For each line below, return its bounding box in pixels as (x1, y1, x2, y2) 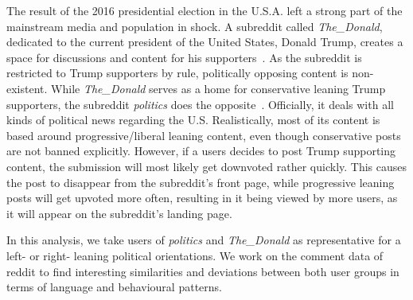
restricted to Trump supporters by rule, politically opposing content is (6, 64, 349, 81)
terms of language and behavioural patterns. (6, 279, 222, 295)
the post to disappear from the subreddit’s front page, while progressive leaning (6, 173, 395, 190)
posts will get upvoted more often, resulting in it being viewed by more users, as (6, 189, 398, 206)
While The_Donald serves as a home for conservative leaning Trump (51, 80, 386, 96)
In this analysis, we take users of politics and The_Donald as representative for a (6, 232, 401, 248)
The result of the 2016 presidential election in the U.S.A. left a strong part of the (6, 2, 403, 18)
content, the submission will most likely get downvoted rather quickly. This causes (6, 158, 407, 174)
